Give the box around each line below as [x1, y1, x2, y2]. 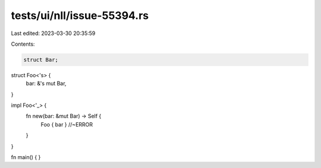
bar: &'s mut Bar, [26, 80, 67, 87]
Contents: [11, 40, 35, 47]
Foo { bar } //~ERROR [40, 121, 93, 128]
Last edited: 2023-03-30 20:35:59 [11, 30, 96, 37]
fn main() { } [11, 154, 41, 161]
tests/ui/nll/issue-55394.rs [11, 9, 149, 22]
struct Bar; [23, 56, 59, 63]
